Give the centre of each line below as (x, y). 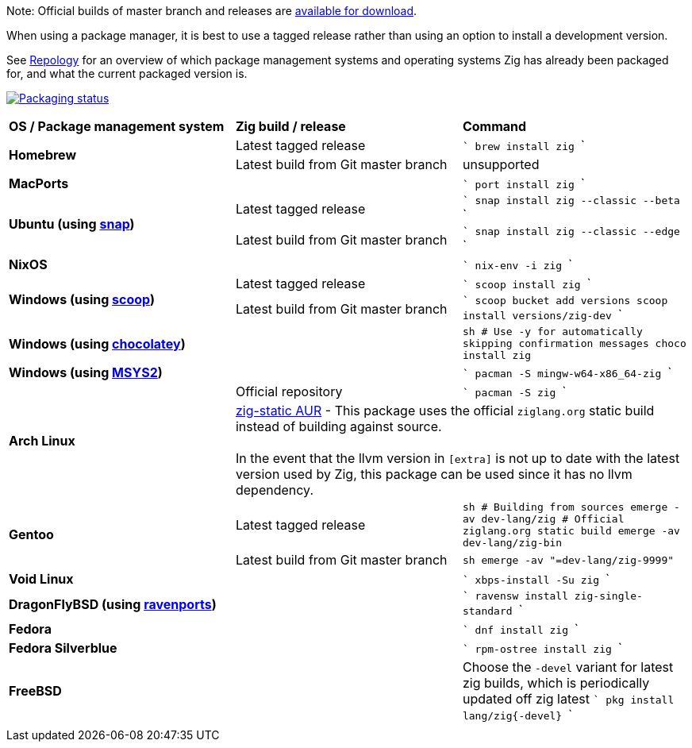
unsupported (501, 164)
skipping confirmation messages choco (574, 343)
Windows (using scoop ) (82, 299)
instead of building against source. (338, 426)
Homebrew (43, 155)
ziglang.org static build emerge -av (571, 531)
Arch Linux (42, 441)
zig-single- (608, 596)
